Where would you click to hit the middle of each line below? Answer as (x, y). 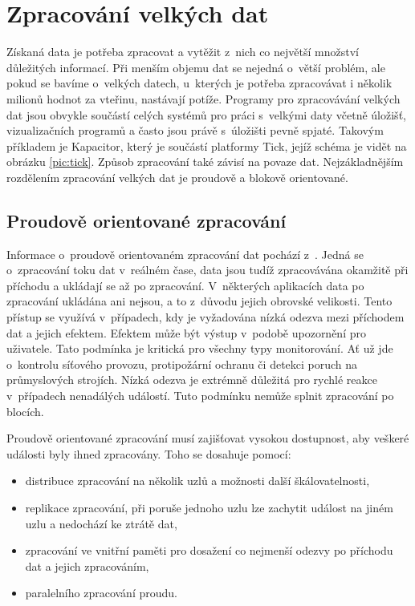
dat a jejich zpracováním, (87, 566)
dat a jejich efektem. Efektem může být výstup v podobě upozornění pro (186, 332)
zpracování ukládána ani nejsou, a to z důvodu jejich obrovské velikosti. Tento (199, 301)
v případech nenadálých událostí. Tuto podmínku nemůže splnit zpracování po (200, 396)
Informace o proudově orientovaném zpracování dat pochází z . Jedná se (185, 254)
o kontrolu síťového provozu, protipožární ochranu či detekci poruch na (182, 364)
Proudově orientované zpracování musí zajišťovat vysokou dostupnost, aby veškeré (208, 438)
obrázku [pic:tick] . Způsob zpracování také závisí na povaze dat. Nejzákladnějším (205, 162)
